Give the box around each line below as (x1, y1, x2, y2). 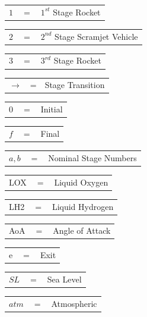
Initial (40, 103, 63, 115)
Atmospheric (51, 297, 97, 309)
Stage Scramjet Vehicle (55, 30, 138, 42)
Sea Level (47, 273, 82, 285)
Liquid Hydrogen (52, 200, 114, 212)
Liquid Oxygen (54, 175, 108, 188)
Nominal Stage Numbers (48, 151, 137, 164)
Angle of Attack (53, 224, 111, 237)
